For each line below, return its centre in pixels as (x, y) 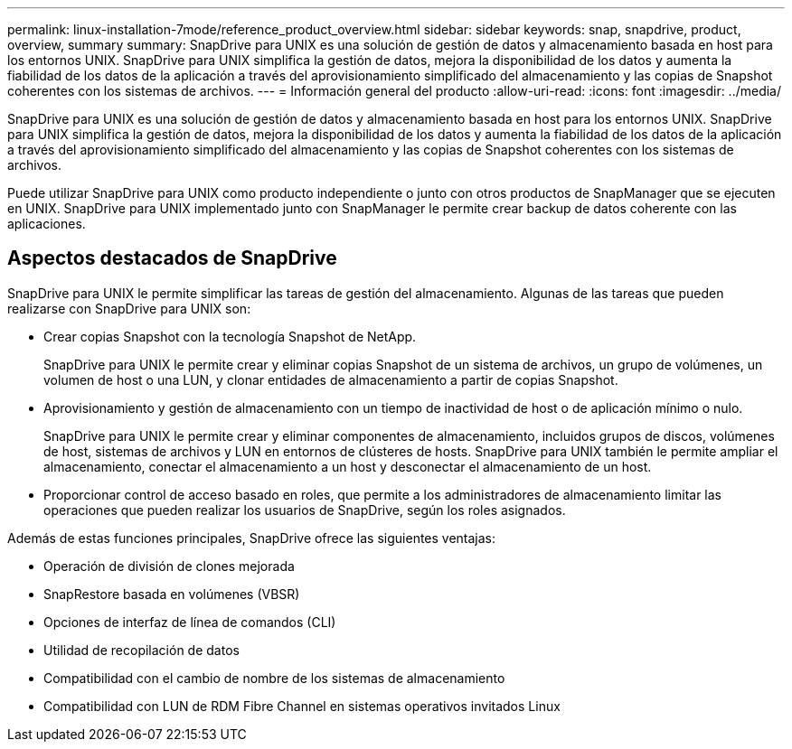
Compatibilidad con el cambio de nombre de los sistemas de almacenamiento (274, 678)
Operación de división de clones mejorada (169, 566)
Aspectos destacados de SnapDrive (172, 258)
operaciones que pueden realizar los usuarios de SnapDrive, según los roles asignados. (305, 510)
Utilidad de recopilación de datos (141, 650)
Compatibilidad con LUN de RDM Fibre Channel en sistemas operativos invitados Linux (302, 706)
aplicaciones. (47, 224)
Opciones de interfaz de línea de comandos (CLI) (190, 622)
